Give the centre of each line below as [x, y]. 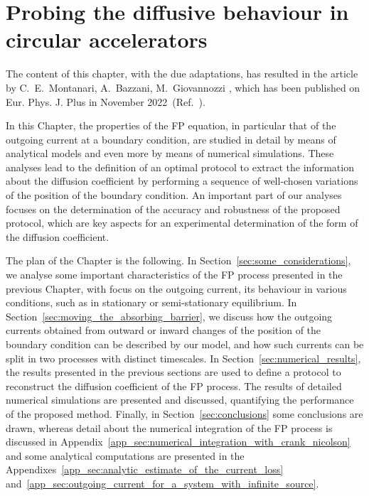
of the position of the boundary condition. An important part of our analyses [174, 195]
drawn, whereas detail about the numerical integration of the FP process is [169, 427]
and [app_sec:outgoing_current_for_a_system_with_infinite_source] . [162, 483]
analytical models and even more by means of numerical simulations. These [170, 153]
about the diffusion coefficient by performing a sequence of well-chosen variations [182, 181]
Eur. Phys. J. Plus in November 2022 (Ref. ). [106, 101]
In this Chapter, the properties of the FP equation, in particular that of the [171, 125]
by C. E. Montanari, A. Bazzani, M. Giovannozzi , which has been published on [183, 87]
